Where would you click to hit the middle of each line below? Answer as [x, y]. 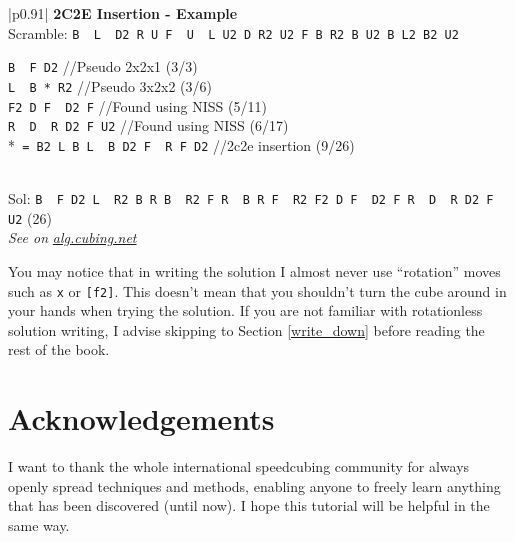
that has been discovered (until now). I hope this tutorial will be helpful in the [249, 505]
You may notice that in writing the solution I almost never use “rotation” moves [254, 271]
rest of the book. [59, 349]
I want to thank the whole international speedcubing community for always [239, 466]
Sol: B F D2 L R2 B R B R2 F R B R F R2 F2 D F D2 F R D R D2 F [251, 198]
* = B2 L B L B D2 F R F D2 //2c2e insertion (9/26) [181, 144]
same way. [39, 524]
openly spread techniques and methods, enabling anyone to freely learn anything [254, 485]
